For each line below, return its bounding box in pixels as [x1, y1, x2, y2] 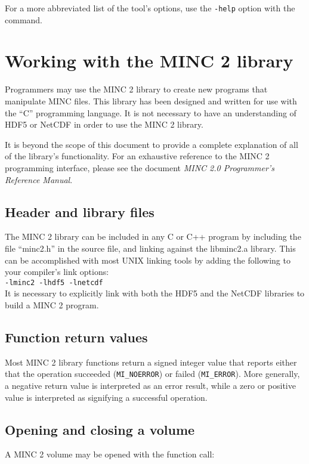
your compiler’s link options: [5, 265, 109, 278]
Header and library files [5, 202, 154, 221]
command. [5, 13, 42, 26]
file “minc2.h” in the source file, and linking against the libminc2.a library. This [5, 242, 296, 254]
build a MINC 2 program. [5, 298, 99, 311]
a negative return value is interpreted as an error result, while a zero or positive [5, 379, 296, 391]
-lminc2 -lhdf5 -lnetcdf [5, 278, 103, 287]
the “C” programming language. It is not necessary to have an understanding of [5, 106, 296, 119]
